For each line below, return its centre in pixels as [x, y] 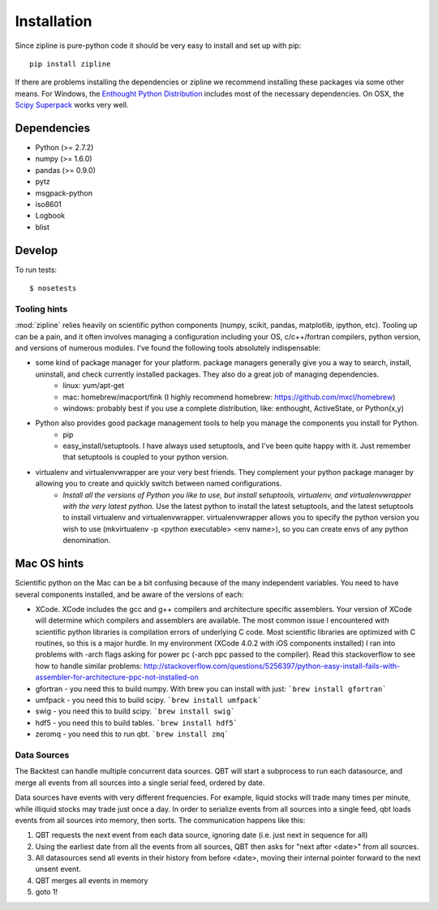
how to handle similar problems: [88, 666]
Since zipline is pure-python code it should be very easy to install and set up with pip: [158, 45]
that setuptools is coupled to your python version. [146, 457]
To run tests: [36, 270]
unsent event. [58, 869]
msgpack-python [64, 193]
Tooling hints [41, 308]
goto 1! [47, 892]
